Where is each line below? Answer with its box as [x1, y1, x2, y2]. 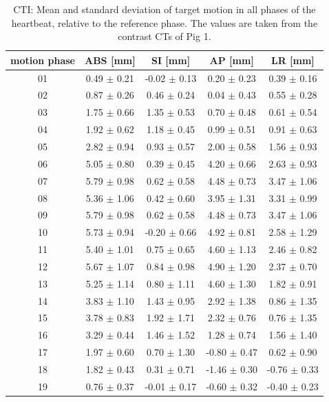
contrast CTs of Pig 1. [118, 29, 211, 43]
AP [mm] [209, 52, 254, 67]
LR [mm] [270, 52, 315, 67]
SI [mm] [151, 52, 191, 67]
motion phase [10, 52, 75, 67]
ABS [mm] [85, 52, 136, 67]
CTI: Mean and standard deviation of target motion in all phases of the [13, 2, 316, 16]
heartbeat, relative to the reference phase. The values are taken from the [11, 15, 318, 30]
